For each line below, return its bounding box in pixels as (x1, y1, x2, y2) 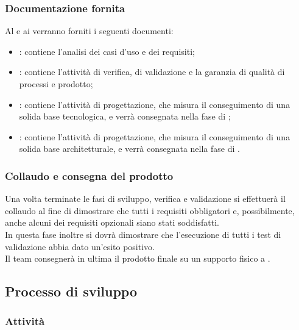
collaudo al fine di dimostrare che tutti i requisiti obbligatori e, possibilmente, (5, 204, 295, 217)
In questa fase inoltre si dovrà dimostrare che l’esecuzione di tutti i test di (5, 228, 281, 240)
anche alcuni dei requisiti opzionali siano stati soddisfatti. (5, 216, 220, 229)
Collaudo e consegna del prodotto (5, 168, 174, 183)
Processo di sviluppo (5, 282, 138, 301)
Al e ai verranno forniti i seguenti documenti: (5, 24, 174, 37)
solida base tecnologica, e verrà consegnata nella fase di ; (19, 110, 231, 123)
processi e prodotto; (19, 77, 93, 90)
